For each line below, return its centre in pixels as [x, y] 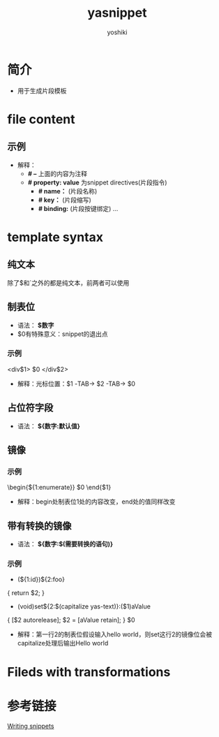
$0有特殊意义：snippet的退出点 [62, 334]
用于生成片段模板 [42, 90]
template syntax [55, 237]
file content [41, 119]
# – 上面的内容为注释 [57, 173]
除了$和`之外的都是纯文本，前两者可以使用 [68, 283]
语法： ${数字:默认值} [48, 426]
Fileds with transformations [89, 672]
